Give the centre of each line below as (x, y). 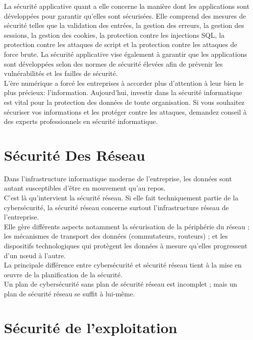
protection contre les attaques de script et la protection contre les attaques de (121, 44)
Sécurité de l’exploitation (91, 327)
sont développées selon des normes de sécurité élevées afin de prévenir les (114, 63)
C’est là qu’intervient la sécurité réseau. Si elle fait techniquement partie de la (121, 198)
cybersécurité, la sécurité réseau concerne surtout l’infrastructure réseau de (116, 207)
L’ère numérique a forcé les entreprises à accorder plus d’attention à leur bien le (124, 83)
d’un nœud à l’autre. (35, 255)
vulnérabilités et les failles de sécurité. (61, 73)
